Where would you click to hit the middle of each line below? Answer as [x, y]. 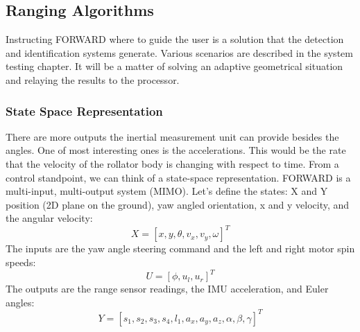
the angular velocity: [49, 218]
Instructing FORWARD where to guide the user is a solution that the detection [175, 39]
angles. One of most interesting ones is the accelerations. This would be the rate [176, 150]
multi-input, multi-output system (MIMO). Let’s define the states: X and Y [167, 191]
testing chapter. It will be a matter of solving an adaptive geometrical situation [174, 66]
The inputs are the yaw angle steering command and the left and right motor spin [180, 248]
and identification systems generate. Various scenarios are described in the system [179, 52]
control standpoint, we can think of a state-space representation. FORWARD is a [178, 177]
